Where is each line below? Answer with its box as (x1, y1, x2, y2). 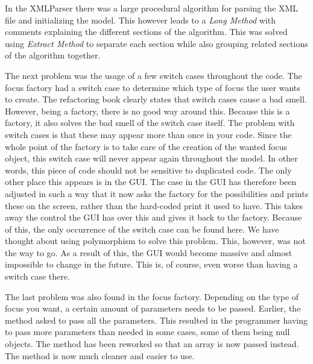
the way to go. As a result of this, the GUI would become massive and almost (5, 246, 292, 259)
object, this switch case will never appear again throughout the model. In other (5, 152, 298, 165)
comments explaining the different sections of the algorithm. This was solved (5, 25, 288, 38)
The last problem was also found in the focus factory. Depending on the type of (5, 290, 299, 303)
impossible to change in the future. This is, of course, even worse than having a (5, 258, 298, 271)
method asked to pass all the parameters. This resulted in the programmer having (5, 313, 308, 326)
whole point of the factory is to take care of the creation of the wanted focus (5, 140, 288, 152)
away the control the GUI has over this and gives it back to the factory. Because (5, 211, 302, 224)
